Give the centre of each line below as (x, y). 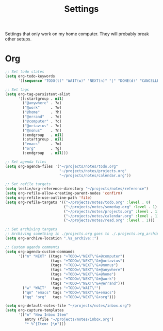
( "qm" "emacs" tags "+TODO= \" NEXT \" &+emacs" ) (69, 292)
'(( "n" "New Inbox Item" (43, 315)
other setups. (18, 39)
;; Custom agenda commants (32, 247)
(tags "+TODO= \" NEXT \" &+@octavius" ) (88, 261)
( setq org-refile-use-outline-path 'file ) (49, 198)
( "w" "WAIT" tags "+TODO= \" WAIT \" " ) (62, 288)
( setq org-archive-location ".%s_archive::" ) (52, 238)
